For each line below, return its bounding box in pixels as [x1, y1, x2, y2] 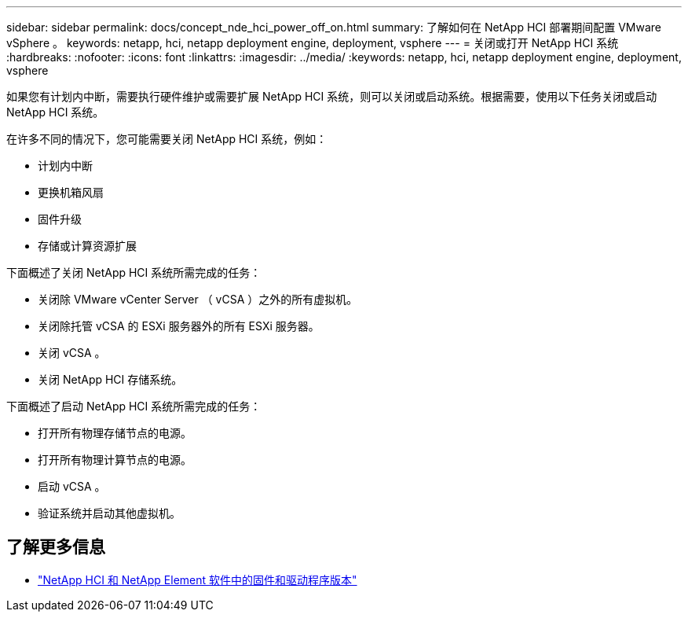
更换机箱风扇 [38, 186, 104, 199]
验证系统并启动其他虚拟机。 [38, 506, 181, 520]
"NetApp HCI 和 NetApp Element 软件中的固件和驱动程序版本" [38, 572, 357, 587]
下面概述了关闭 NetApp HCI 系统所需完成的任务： [6, 266, 262, 279]
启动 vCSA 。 [38, 480, 106, 493]
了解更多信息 [6, 537, 105, 557]
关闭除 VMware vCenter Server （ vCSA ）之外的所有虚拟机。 [38, 292, 358, 306]
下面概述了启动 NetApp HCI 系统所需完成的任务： [6, 399, 262, 413]
